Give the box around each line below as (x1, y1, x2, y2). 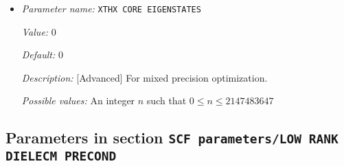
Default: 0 (21, 47, 63, 62)
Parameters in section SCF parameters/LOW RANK (5, 127, 339, 148)
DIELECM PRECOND (5, 149, 117, 164)
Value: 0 (21, 24, 56, 38)
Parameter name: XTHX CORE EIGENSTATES (21, 1, 201, 15)
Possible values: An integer (21, 93, 135, 108)
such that (146, 93, 187, 108)
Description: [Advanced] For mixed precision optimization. (21, 70, 268, 84)
